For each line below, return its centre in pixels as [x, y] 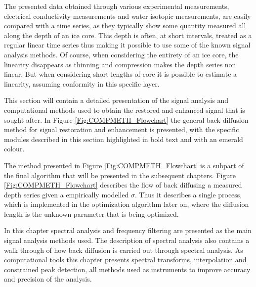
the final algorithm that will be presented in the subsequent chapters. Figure [120, 175]
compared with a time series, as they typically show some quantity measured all [125, 25]
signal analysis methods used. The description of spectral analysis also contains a [127, 240]
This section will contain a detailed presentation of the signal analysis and [116, 100]
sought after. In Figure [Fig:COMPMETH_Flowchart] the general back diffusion [126, 120]
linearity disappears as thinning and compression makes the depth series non [120, 64]
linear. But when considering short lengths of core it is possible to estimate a [121, 74]
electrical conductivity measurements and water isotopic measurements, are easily [128, 16]
